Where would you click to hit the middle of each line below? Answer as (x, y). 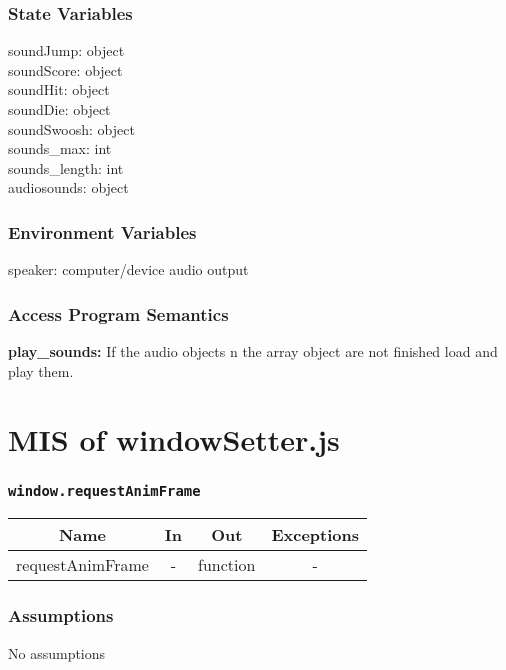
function (227, 565)
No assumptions (57, 652)
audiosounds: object (68, 187)
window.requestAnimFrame (104, 491)
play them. (41, 370)
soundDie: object (59, 109)
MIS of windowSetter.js (174, 439)
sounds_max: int (60, 148)
